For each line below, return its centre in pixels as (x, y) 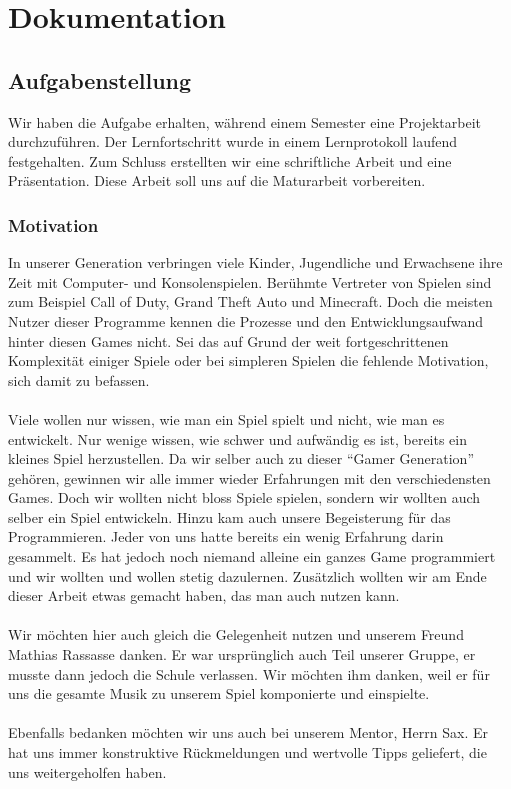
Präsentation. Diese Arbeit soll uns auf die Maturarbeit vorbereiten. (217, 180)
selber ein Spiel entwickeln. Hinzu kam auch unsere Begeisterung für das (229, 516)
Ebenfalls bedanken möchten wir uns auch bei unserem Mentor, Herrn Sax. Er (248, 732)
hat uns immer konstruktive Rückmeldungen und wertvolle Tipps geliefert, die (247, 752)
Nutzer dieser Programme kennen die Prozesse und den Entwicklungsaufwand (246, 320)
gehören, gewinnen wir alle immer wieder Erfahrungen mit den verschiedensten (249, 477)
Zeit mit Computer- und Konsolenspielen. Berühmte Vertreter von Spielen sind (250, 281)
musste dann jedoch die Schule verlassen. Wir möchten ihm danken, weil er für (249, 673)
